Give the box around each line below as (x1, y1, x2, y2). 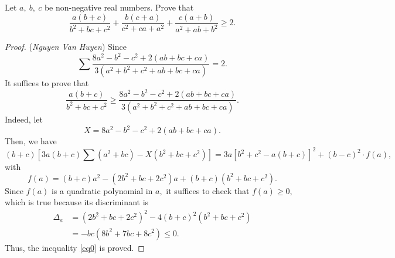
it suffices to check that (166, 184, 250, 196)
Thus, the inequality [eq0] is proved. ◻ (5, 241, 145, 253)
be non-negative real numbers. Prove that (44, 1, 194, 13)
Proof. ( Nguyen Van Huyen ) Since (5, 40, 127, 52)
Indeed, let (5, 113, 43, 125)
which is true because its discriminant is (5, 196, 149, 208)
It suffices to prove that (5, 77, 89, 89)
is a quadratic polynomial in (51, 184, 153, 196)
